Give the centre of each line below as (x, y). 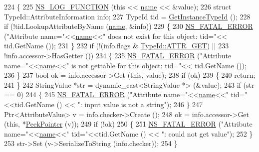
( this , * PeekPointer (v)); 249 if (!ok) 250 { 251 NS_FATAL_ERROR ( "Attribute (128, 124)
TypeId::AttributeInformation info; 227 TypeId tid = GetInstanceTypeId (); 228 (127, 16)
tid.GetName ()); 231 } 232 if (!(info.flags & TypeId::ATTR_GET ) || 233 (117, 46)
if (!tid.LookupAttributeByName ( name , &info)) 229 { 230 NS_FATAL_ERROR (129, 26)
